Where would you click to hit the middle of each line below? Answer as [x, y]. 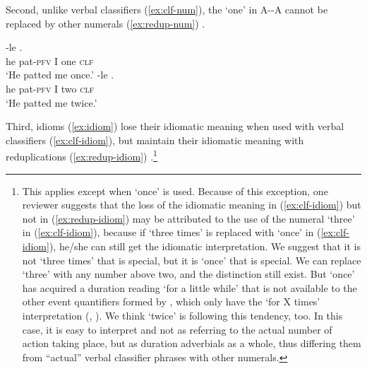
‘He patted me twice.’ [52, 102]
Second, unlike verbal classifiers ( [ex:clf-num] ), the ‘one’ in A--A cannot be [167, 9]
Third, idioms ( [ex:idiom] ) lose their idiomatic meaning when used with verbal [175, 126]
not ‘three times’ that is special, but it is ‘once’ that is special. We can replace [192, 260]
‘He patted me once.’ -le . [60, 75]
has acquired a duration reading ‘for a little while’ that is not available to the [189, 287]
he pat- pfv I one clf [50, 60]
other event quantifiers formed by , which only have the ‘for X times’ [171, 301]
